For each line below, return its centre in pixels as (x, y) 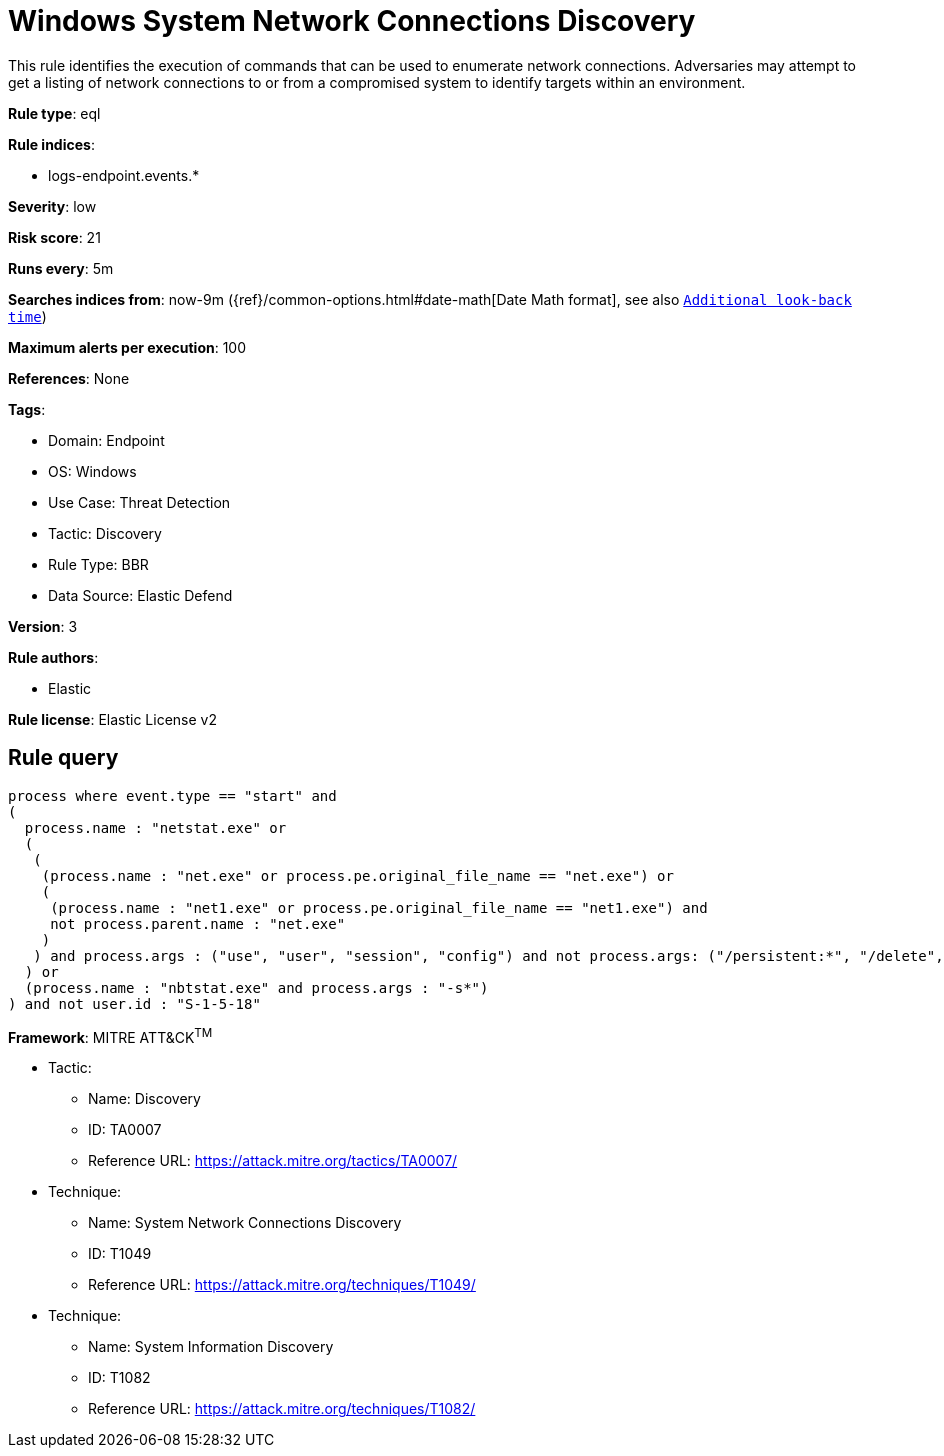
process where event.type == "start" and (172, 795)
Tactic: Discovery (105, 533)
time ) (27, 316)
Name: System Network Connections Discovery (245, 1223)
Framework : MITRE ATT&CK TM (110, 1035)
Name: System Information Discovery (211, 1347)
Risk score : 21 (54, 237)
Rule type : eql (54, 113)
